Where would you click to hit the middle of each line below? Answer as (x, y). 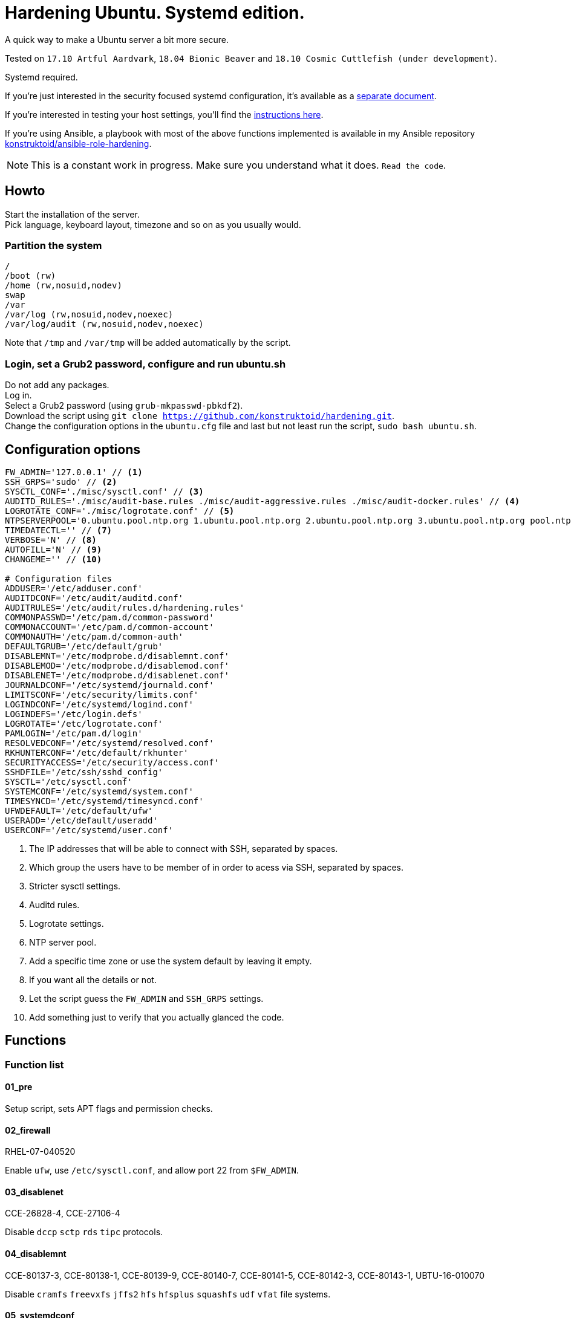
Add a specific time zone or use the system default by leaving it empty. (171, 961)
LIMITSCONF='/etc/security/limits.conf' (102, 694)
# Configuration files (59, 578)
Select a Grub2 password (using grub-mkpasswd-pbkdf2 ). (124, 406)
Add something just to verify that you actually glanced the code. (157, 1017)
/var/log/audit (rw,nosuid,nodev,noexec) (104, 324)
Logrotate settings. (67, 923)
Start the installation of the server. (72, 214)
